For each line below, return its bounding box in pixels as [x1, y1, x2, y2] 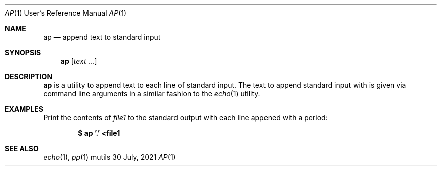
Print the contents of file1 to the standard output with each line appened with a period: [43, 113, 328, 122]
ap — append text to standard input [43, 33, 161, 41]
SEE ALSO [5, 144, 39, 153]
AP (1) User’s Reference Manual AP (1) [5, 9, 127, 17]
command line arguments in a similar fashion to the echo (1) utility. [43, 89, 260, 98]
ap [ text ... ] [60, 57, 97, 65]
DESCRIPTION [5, 72, 53, 81]
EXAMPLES [5, 105, 43, 113]
